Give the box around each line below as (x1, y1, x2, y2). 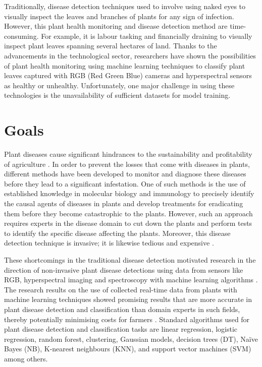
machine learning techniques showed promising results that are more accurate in (4, 294, 252, 304)
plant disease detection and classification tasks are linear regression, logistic (4, 324, 238, 334)
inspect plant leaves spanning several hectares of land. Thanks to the (4, 40, 217, 51)
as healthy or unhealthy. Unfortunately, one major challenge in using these (4, 80, 235, 90)
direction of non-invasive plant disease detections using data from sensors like (4, 264, 243, 275)
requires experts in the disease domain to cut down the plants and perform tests (4, 218, 252, 228)
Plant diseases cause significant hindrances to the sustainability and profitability (4, 149, 252, 159)
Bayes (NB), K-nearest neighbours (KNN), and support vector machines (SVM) (4, 343, 251, 354)
